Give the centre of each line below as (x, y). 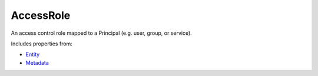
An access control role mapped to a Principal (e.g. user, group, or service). (102, 33)
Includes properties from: (42, 44)
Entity (33, 54)
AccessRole (41, 15)
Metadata (37, 62)
